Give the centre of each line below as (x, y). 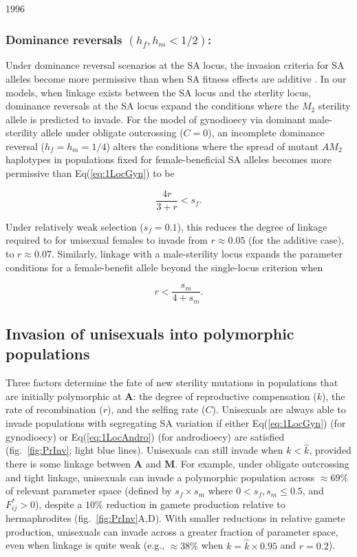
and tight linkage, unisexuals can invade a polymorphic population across (160, 477)
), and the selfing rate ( (156, 409)
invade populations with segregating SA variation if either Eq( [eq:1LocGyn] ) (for (176, 422)
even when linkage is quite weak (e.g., (85, 545)
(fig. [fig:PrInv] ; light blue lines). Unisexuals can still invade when (144, 450)
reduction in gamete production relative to (196, 504)
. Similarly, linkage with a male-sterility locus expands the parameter (197, 253)
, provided (330, 450)
